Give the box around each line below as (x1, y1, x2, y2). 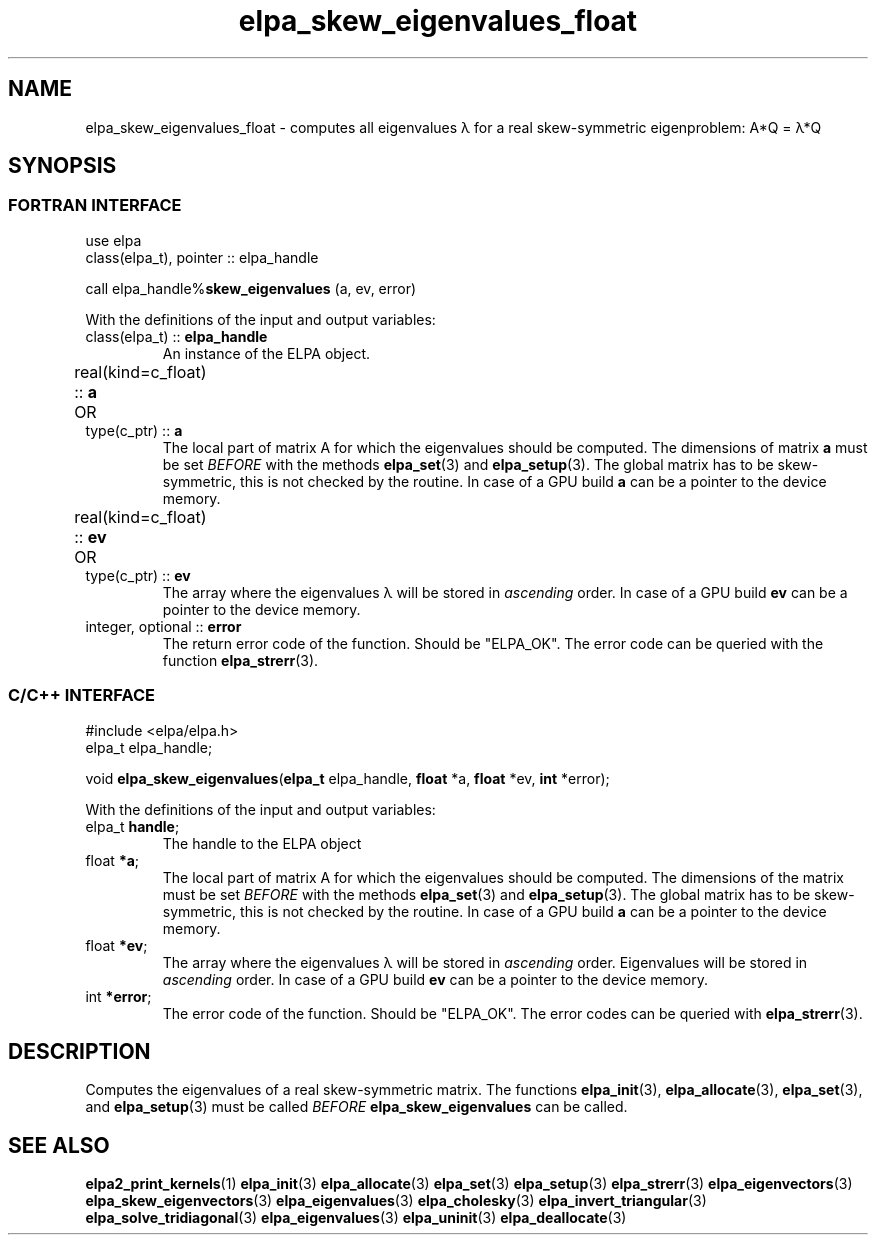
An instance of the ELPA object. (162, 344, 371, 362)
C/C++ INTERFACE (8, 685, 155, 706)
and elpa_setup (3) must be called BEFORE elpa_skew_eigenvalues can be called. (85, 1098, 628, 1116)
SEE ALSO (8, 1132, 110, 1158)
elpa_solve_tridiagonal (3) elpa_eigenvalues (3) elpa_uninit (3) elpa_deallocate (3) (85, 1209, 627, 1227)
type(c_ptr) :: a (85, 421, 183, 439)
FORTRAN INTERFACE (8, 195, 182, 216)
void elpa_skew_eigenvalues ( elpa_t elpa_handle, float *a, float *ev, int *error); (85, 769, 610, 787)
